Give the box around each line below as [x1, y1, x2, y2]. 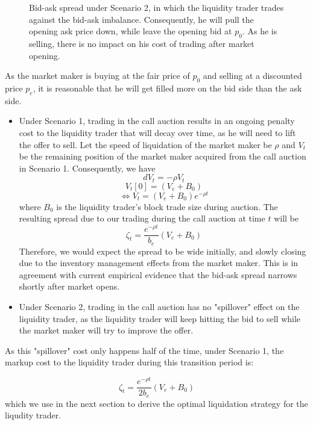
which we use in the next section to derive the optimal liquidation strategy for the [5, 397, 308, 409]
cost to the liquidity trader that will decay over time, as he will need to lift [19, 126, 296, 138]
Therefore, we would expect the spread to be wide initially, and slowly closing [19, 244, 306, 257]
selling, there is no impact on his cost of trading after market [29, 37, 255, 49]
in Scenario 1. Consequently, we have [19, 161, 156, 174]
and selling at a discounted [203, 69, 302, 82]
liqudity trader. [5, 409, 62, 421]
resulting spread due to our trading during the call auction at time [19, 212, 265, 225]
